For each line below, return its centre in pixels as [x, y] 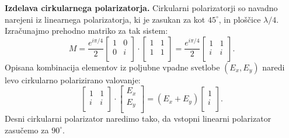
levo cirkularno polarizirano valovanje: [73, 79]
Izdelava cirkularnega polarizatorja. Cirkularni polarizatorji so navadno [141, 8]
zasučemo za [27, 130]
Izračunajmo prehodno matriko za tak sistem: [86, 31]
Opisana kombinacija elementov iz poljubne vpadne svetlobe [112, 67]
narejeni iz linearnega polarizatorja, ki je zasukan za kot [105, 19]
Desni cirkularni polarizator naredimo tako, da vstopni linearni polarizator [138, 118]
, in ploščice [240, 19]
